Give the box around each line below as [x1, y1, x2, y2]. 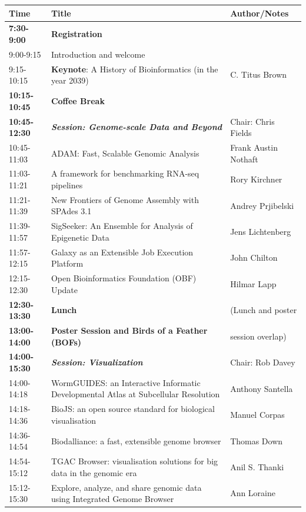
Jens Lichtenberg [230, 225, 291, 238]
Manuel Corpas [230, 408, 285, 421]
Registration [51, 28, 102, 40]
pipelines [51, 178, 83, 191]
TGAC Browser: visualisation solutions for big [51, 455, 218, 467]
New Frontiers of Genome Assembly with [51, 193, 199, 205]
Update [51, 283, 78, 295]
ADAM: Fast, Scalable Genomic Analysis [51, 147, 199, 159]
